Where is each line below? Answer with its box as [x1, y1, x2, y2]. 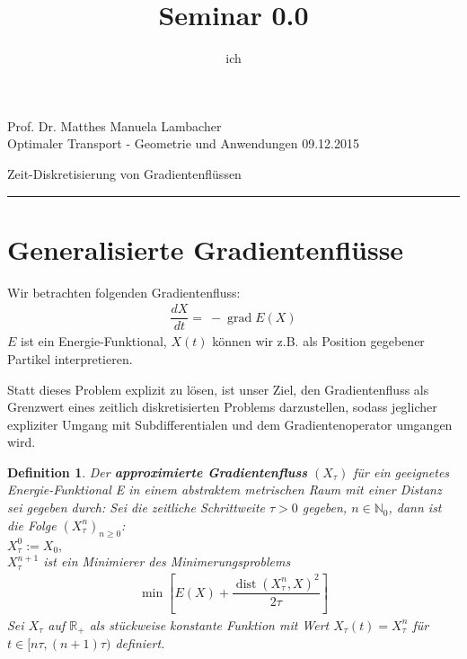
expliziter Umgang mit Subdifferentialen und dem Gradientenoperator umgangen [7, 414, 453, 433]
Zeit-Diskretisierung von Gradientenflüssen [7, 164, 242, 183]
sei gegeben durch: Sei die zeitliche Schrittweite [7, 498, 265, 517]
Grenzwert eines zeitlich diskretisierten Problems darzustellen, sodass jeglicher [7, 397, 437, 416]
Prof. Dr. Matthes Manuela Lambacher [7, 116, 222, 135]
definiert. [115, 634, 165, 653]
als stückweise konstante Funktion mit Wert [89, 615, 330, 634]
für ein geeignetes [353, 462, 450, 481]
